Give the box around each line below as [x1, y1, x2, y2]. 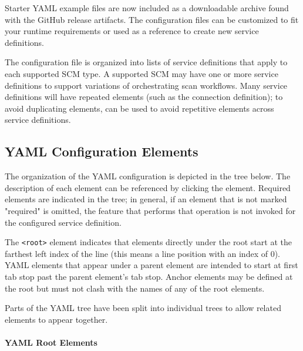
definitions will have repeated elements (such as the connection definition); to [5, 91, 283, 103]
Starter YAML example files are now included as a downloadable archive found [5, 2, 289, 14]
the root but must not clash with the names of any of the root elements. [5, 282, 265, 294]
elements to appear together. [5, 313, 108, 325]
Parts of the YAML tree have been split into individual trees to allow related [5, 302, 281, 314]
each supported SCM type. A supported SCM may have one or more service [5, 67, 278, 79]
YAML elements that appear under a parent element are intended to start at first [5, 259, 298, 271]
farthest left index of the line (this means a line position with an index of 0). [5, 247, 280, 259]
